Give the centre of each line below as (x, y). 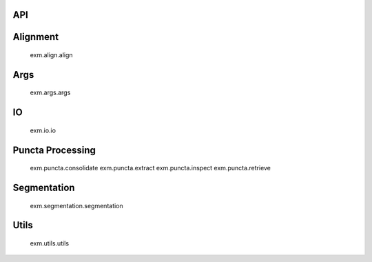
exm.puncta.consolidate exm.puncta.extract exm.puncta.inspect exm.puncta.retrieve (151, 168)
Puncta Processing (54, 150)
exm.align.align (51, 55)
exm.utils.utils (49, 243)
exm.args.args (50, 92)
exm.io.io (43, 130)
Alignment (35, 37)
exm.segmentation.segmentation (76, 205)
